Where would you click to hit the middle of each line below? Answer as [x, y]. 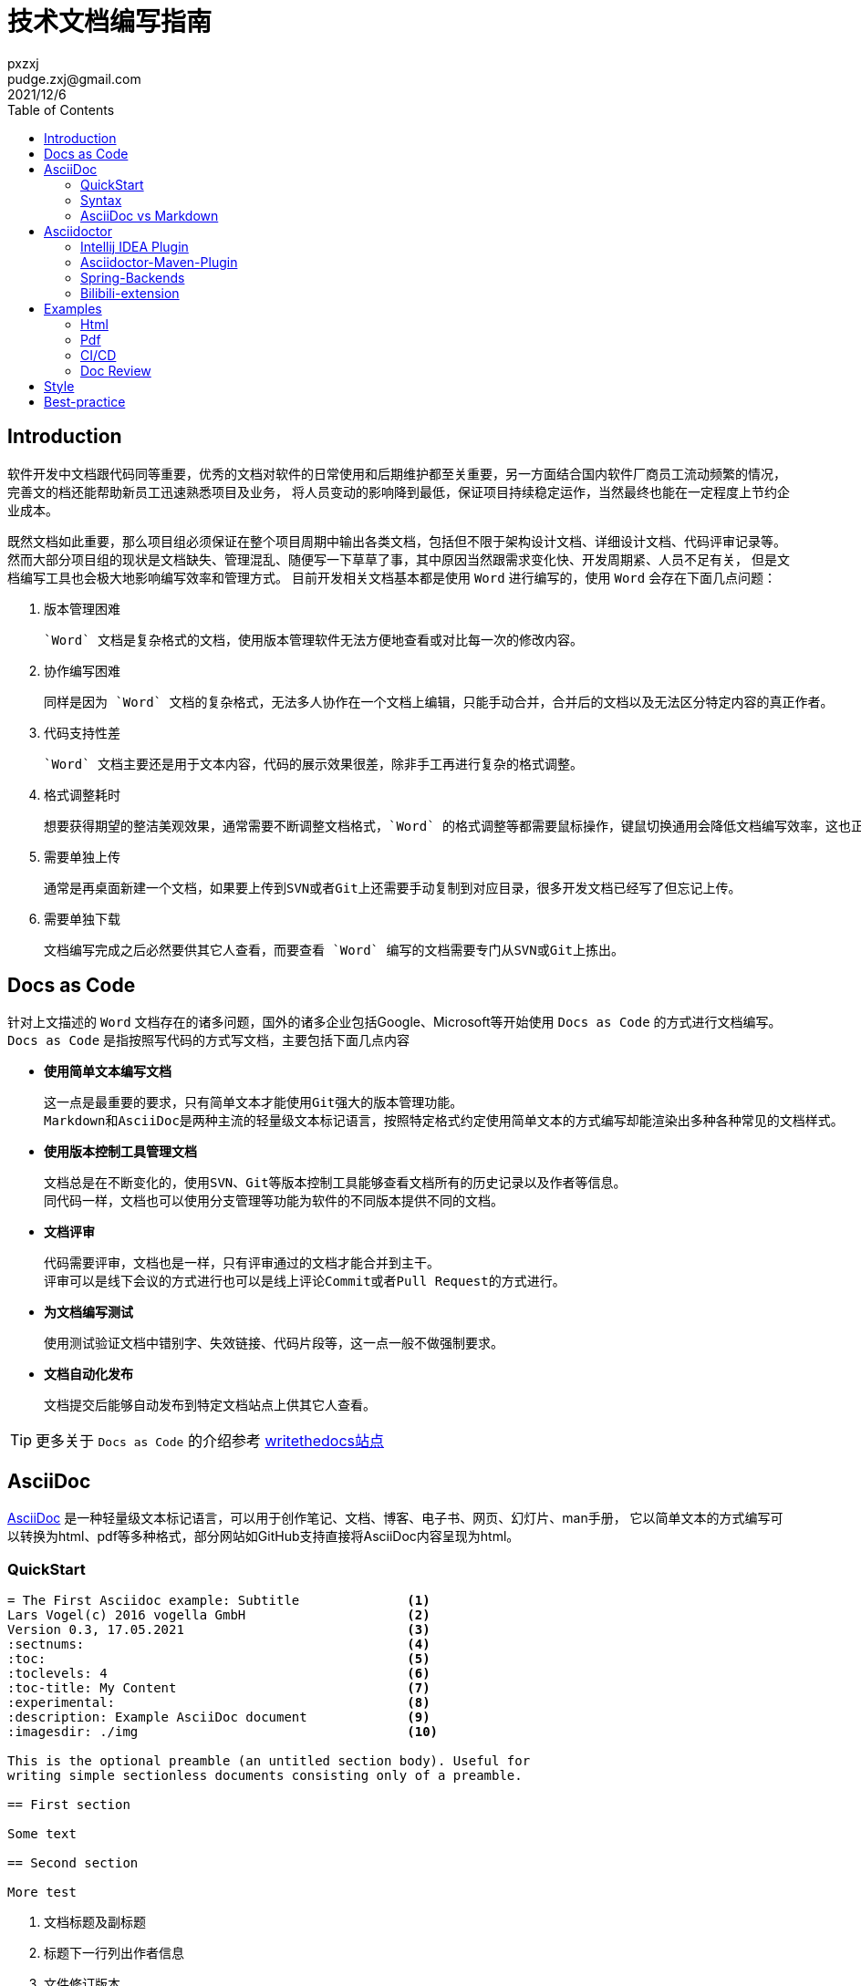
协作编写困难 [82, 670]
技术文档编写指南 [110, 22]
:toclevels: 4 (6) [219, 1674]
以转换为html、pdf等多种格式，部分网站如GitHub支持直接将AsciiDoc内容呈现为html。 [264, 1536]
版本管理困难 [82, 608]
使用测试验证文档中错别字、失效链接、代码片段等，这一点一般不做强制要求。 [274, 1344]
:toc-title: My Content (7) [219, 1688]
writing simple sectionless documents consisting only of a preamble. [265, 1776]
